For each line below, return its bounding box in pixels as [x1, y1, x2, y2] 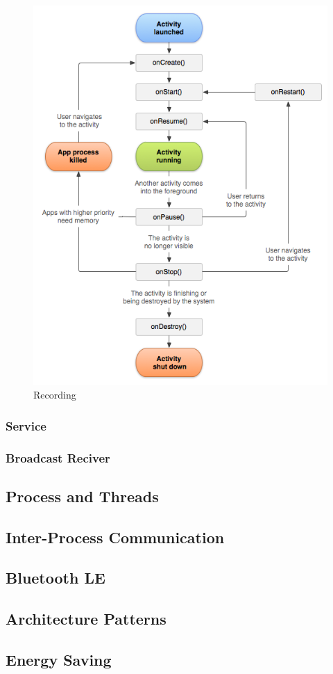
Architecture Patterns [6, 608, 166, 629]
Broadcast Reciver [6, 449, 110, 466]
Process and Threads [6, 485, 159, 506]
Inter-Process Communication [6, 526, 225, 547]
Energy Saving [6, 648, 112, 670]
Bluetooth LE [6, 567, 105, 588]
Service [6, 417, 46, 434]
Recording [33, 387, 76, 402]
